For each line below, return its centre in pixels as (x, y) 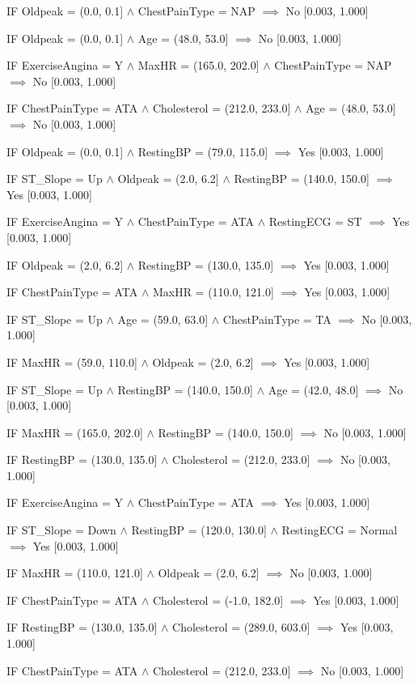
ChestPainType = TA (277, 319)
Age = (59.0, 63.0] (163, 319)
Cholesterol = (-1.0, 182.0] (218, 600)
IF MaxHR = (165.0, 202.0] (75, 432)
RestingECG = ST (315, 221)
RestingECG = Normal (340, 530)
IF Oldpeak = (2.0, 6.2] (65, 264)
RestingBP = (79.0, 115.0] (203, 151)
